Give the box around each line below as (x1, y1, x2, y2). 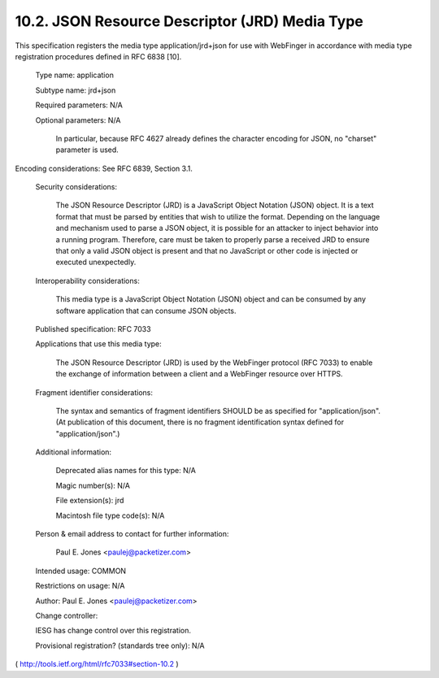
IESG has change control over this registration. (35, 626, 191, 636)
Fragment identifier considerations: (35, 387, 154, 398)
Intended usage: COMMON (35, 566, 126, 576)
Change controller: (35, 611, 98, 620)
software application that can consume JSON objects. (55, 306, 237, 315)
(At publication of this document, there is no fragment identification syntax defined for (55, 417, 345, 427)
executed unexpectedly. (55, 257, 137, 267)
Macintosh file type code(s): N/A (55, 511, 165, 520)
